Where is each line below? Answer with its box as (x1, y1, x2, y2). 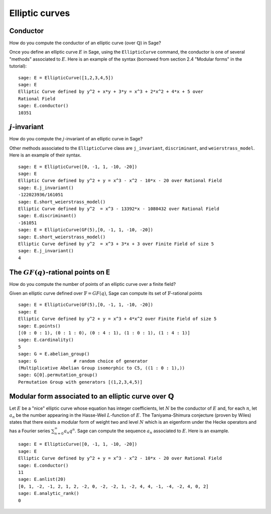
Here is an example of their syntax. (9, 152, 82, 158)
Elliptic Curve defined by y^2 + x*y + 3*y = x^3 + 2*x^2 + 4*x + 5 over (18, 89, 204, 95)
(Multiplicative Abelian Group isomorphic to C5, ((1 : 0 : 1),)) (18, 365, 185, 371)
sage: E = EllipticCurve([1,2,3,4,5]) (18, 75, 114, 80)
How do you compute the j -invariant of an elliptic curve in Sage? (9, 136, 143, 142)
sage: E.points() (18, 323, 61, 328)
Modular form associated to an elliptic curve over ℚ (9, 392, 174, 401)
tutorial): (9, 63, 27, 69)
